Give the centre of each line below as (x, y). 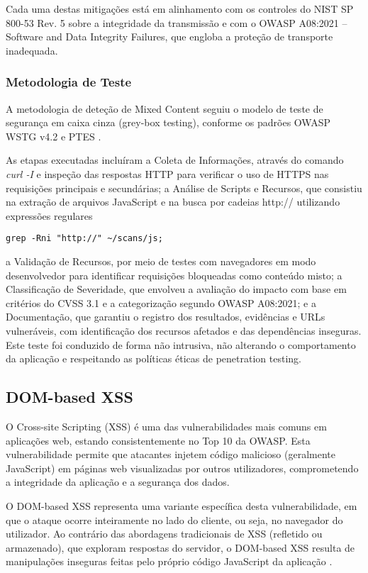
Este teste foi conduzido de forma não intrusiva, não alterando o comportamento (181, 344)
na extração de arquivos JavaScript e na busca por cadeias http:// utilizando (173, 202)
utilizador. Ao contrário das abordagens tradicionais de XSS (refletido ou (164, 534)
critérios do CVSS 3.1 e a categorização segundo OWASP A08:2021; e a (161, 302)
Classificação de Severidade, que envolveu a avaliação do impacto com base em (176, 289)
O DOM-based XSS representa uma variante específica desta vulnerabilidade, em (182, 505)
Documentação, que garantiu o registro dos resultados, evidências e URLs (166, 317)
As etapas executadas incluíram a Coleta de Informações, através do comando (175, 160)
